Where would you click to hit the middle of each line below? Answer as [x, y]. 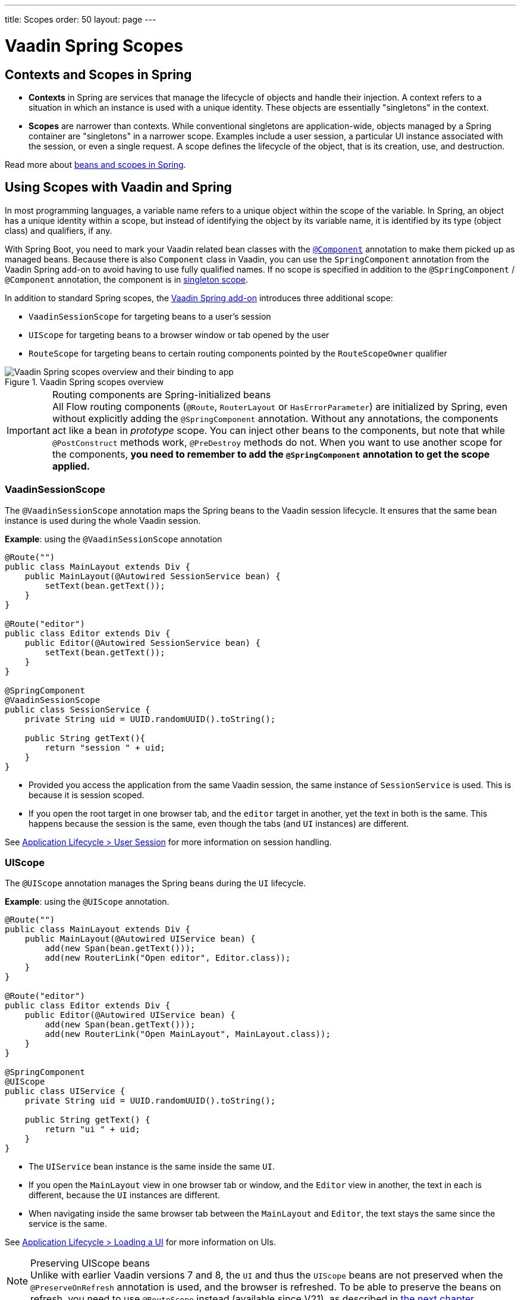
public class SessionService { [78, 709]
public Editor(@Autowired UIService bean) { [130, 1015]
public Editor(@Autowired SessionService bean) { [142, 643]
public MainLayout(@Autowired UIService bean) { [140, 939]
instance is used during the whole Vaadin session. [103, 520]
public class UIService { [65, 1091]
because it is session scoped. [87, 795]
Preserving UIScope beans [90, 1263]
